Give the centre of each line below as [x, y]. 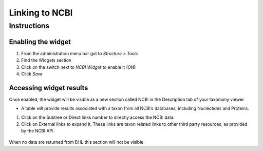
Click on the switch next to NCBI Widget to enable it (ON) [78, 67]
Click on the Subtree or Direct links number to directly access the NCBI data [97, 117]
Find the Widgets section [46, 60]
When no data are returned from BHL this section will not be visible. [77, 142]
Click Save [32, 74]
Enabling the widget [40, 42]
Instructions [29, 26]
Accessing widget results [48, 88]
